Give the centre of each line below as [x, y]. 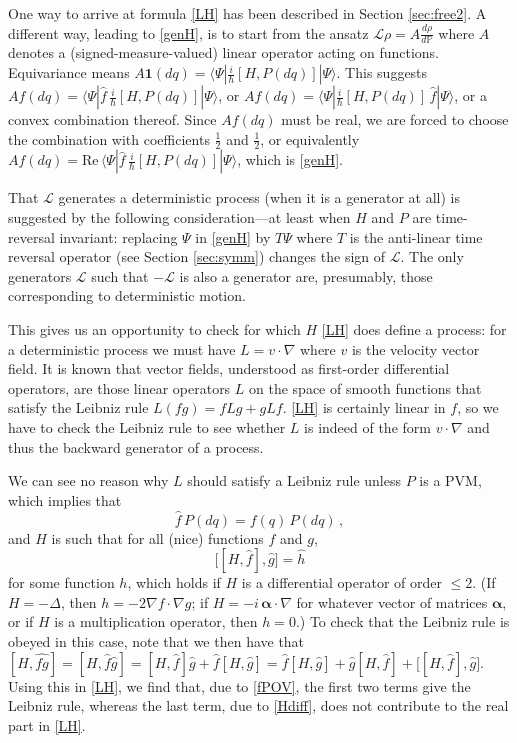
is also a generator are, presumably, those [306, 275]
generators [40, 275]
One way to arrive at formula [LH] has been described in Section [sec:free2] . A [247, 13]
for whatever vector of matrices [392, 601]
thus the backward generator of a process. [136, 446]
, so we [478, 407]
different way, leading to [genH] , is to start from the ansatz [188, 32]
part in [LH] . [47, 724]
